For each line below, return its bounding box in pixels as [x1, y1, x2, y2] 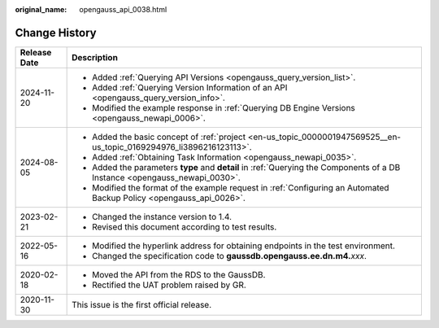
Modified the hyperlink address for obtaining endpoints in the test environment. [92, 240, 396, 251]
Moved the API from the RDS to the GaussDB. [92, 269, 266, 280]
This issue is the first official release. [72, 299, 212, 310]
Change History [15, 25, 97, 40]
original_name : [15, 5, 67, 14]
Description [72, 51, 118, 63]
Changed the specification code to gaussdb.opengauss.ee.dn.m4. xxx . [92, 250, 367, 261]
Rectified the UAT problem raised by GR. [92, 279, 247, 291]
